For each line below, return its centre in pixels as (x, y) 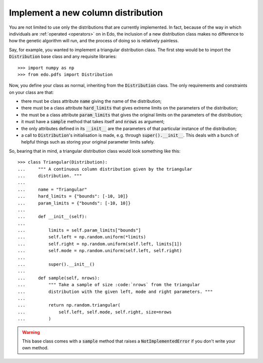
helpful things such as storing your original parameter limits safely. (88, 142)
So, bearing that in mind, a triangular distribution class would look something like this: (95, 151)
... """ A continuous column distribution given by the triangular (105, 169)
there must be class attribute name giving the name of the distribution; (91, 101)
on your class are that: (31, 92)
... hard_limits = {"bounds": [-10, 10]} (73, 196)
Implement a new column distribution (86, 13)
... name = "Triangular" (52, 189)
